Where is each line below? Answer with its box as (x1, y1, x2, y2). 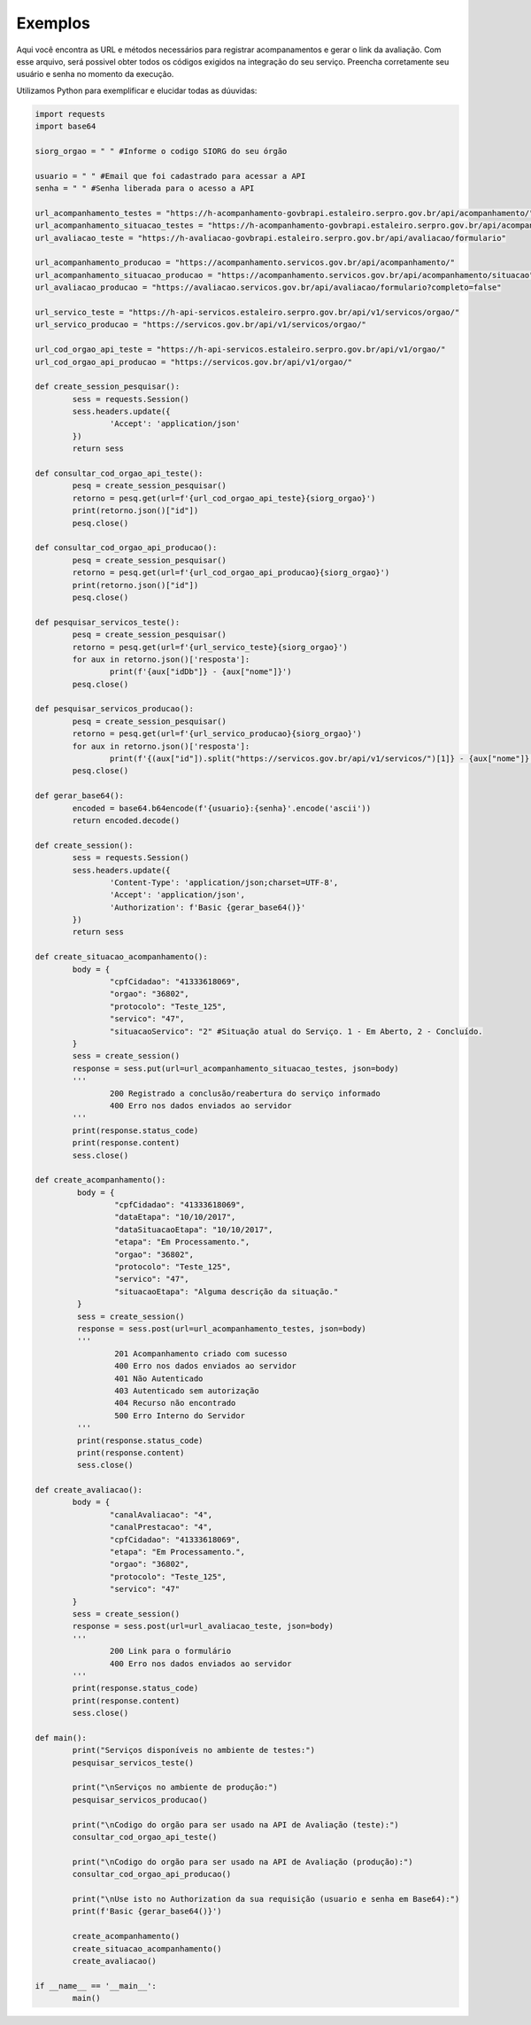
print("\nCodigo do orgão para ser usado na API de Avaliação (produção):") (72, 1857, 413, 1866)
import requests (35, 109, 106, 119)
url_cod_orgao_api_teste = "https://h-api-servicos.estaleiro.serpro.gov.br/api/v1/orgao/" (35, 345, 446, 354)
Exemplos (16, 13, 91, 33)
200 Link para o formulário (109, 1646, 232, 1656)
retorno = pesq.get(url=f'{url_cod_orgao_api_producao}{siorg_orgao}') (72, 568, 390, 578)
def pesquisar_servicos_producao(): (35, 704, 195, 714)
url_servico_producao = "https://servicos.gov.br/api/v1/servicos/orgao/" (35, 320, 367, 330)
